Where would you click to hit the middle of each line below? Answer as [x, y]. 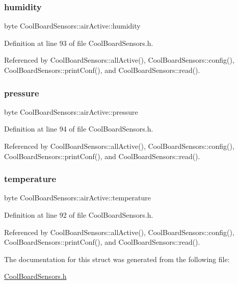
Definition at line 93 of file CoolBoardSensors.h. [79, 43]
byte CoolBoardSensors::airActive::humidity [72, 26]
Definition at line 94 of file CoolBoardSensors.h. [79, 129]
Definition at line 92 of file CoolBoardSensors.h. [79, 215]
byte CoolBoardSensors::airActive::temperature [77, 198]
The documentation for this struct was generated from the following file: [117, 259]
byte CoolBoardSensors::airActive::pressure [71, 111]
